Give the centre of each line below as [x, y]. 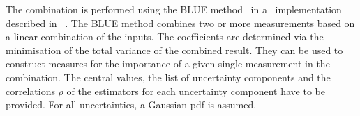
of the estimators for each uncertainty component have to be [196, 91]
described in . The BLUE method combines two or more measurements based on [180, 23]
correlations [30, 91]
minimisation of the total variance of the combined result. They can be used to [174, 50]
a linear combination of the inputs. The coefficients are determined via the [165, 36]
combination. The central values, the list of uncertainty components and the [168, 77]
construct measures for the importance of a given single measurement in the [168, 64]
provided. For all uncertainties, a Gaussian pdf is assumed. [131, 105]
